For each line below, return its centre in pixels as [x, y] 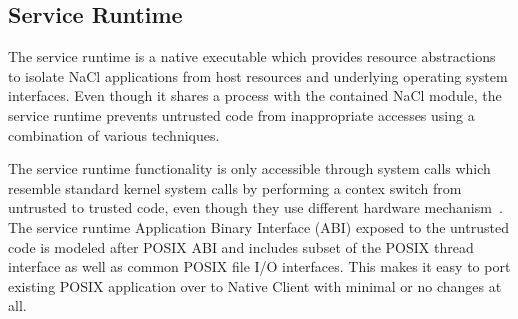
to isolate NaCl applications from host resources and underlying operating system [258, 75]
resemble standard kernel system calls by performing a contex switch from [235, 187]
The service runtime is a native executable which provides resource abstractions [252, 56]
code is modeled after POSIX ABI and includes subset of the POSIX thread [241, 246]
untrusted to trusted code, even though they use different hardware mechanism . [255, 207]
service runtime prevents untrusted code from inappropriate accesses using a [241, 114]
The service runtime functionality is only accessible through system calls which [249, 168]
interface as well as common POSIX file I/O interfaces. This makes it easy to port [259, 266]
